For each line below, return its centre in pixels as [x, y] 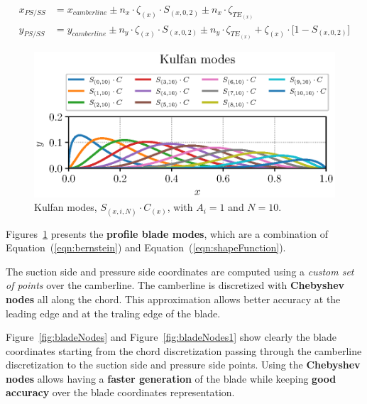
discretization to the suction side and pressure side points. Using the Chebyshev [183, 365]
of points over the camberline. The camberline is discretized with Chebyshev [175, 285]
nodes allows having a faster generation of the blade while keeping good [171, 378]
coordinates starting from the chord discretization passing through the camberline [184, 350]
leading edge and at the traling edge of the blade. [113, 313]
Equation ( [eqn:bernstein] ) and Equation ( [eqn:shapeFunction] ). [146, 247]
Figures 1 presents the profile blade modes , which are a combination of [167, 233]
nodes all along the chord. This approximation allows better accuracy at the [173, 299]
